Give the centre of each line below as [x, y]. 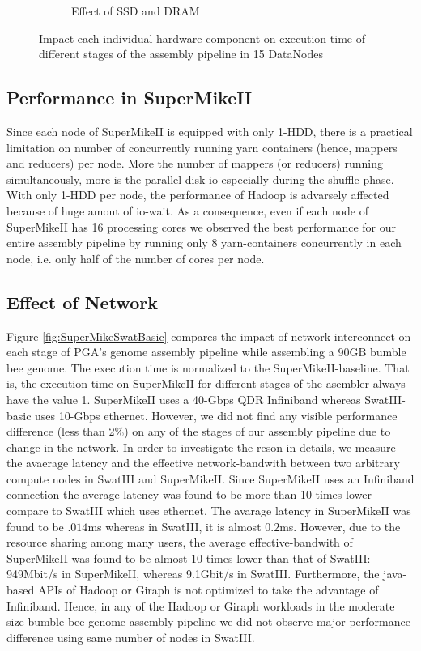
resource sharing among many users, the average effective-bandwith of [180, 542]
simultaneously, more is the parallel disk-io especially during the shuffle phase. [200, 179]
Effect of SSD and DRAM [136, 11]
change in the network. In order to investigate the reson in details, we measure [201, 447]
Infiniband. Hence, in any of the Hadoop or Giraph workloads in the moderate [201, 605]
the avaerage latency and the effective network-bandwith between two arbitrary [203, 463]
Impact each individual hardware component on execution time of [202, 38]
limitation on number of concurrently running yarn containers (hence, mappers [202, 147]
